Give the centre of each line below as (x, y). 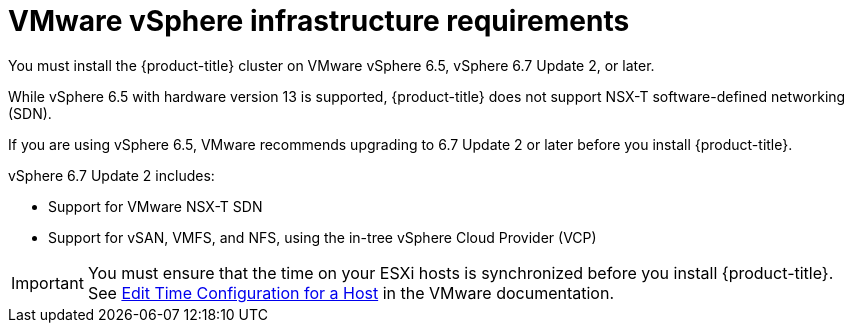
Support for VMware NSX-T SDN (155, 206)
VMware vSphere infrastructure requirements (319, 21)
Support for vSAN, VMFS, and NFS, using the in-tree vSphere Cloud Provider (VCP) (322, 237)
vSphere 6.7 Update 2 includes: (111, 175)
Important (47, 282)
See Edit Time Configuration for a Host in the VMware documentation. (351, 292)
